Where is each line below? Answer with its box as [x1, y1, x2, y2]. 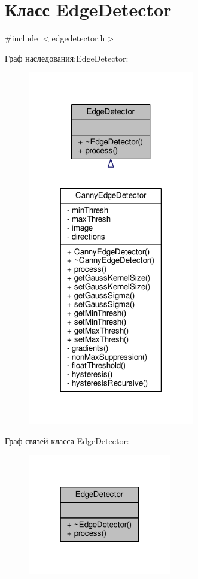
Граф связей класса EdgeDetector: [5, 434, 129, 447]
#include [5, 32, 38, 44]
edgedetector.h [51, 32, 105, 44]
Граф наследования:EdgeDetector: [5, 51, 129, 64]
